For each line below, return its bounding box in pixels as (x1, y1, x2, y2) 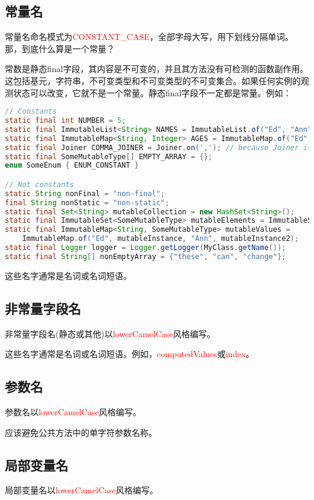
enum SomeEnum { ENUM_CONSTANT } (5, 161, 139, 170)
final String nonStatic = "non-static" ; (5, 198, 170, 207)
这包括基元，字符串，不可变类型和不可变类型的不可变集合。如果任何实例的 (5, 74, 301, 87)
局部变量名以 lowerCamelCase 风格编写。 (5, 484, 158, 496)
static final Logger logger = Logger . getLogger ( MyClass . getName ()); (5, 243, 286, 252)
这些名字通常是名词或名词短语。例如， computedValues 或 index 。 (5, 347, 254, 360)
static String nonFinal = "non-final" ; (5, 189, 165, 198)
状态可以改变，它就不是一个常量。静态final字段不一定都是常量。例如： (13, 86, 292, 99)
